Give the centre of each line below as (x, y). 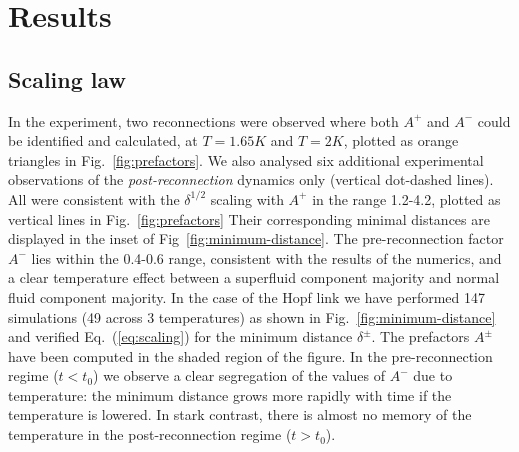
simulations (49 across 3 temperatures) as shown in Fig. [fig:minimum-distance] (252, 316)
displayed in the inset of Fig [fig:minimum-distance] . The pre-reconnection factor (256, 238)
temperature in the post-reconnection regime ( (150, 434)
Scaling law (67, 78)
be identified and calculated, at (103, 140)
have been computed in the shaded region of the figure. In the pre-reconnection (250, 355)
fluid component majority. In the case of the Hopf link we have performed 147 (246, 296)
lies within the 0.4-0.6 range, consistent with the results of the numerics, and (266, 257)
